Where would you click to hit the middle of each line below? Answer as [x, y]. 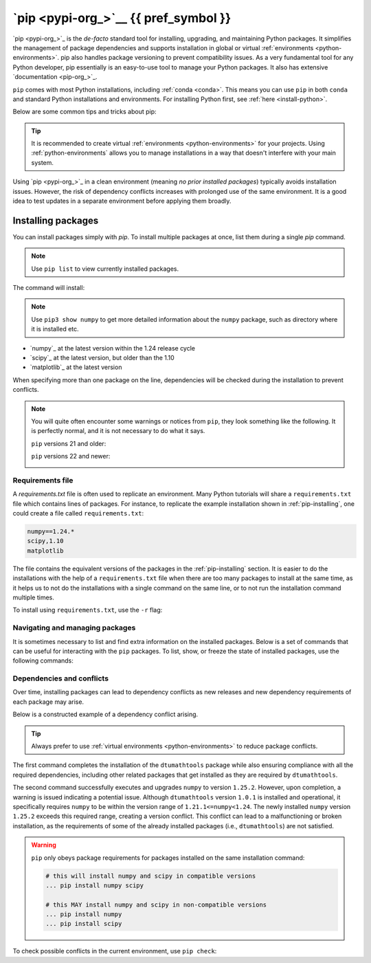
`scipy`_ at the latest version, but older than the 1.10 [102, 358]
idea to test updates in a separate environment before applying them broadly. [122, 201]
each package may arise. [48, 702]
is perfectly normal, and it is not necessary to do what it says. [118, 431]
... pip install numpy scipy [95, 885]
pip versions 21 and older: [69, 443]
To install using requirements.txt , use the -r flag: [88, 610]
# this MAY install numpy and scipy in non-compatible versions [156, 905]
